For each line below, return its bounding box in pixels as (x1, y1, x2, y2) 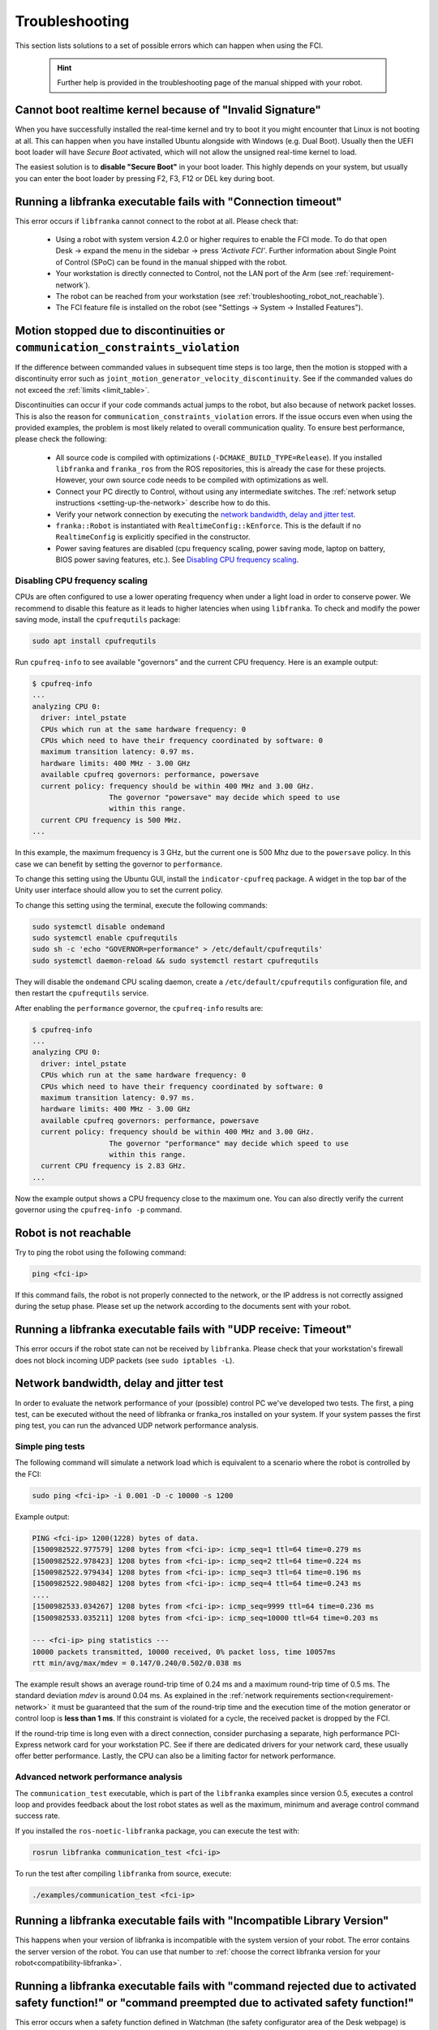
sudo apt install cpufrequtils (32, 637, 157, 646)
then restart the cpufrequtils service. (15, 988, 149, 998)
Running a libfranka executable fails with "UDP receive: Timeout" (15, 1323, 352, 1337)
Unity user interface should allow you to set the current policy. (15, 885, 223, 895)
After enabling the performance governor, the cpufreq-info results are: (15, 1003, 264, 1013)
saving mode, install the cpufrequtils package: (15, 615, 181, 624)
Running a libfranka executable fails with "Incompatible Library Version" (15, 1914, 389, 1928)
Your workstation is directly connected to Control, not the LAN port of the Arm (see (55, 269, 333, 279)
